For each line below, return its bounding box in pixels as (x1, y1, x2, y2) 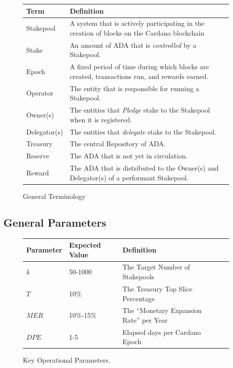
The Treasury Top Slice (122, 283, 193, 293)
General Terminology (23, 191, 86, 201)
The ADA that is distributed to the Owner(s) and (70, 163, 219, 173)
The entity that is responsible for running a (70, 83, 199, 93)
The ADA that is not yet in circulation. (70, 151, 188, 161)
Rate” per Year (122, 314, 168, 325)
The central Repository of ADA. (70, 138, 166, 149)
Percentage (122, 293, 155, 303)
